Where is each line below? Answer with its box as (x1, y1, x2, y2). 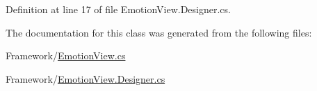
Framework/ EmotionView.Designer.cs (6, 71, 165, 85)
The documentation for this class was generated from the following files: (6, 25, 312, 39)
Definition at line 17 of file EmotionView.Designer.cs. (6, 2, 231, 16)
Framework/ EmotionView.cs (6, 48, 126, 63)
